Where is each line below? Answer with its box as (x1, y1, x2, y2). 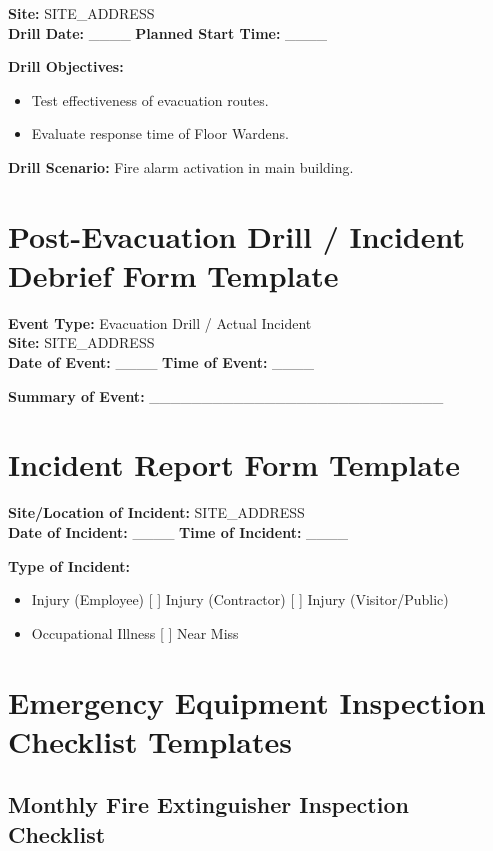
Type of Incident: (8, 555, 130, 576)
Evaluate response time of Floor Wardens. (31, 123, 289, 144)
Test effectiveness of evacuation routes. (31, 89, 269, 110)
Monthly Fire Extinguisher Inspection (8, 789, 409, 820)
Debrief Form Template (8, 254, 339, 295)
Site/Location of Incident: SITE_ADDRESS (8, 502, 305, 523)
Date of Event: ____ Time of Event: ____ (8, 352, 315, 373)
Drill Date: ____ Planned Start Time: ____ (8, 22, 328, 43)
